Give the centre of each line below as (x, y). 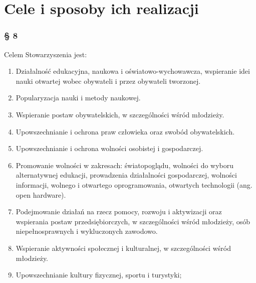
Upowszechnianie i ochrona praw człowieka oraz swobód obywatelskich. (125, 131)
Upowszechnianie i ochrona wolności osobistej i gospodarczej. (109, 148)
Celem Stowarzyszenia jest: (46, 54)
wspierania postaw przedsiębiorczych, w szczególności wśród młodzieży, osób (133, 221)
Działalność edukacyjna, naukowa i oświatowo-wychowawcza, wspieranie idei (133, 71)
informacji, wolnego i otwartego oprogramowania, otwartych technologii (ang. (134, 184)
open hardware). (41, 194)
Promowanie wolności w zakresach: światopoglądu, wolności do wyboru (125, 165)
